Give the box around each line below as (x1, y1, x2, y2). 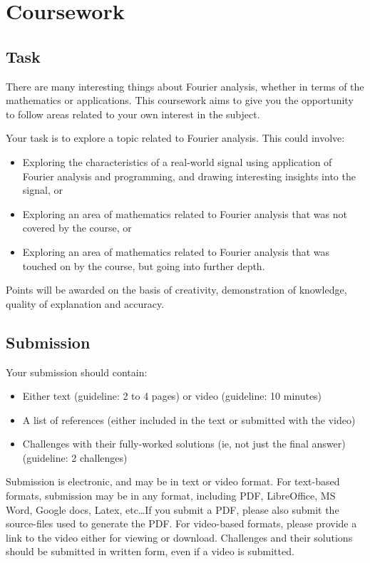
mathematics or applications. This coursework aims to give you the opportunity (6, 93, 354, 108)
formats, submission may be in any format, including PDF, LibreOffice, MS (6, 488, 336, 503)
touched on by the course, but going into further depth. (22, 258, 265, 273)
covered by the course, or (22, 220, 132, 235)
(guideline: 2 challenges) (22, 450, 128, 465)
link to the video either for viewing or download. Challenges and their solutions (6, 530, 353, 544)
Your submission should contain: (6, 364, 148, 379)
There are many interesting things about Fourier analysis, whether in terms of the (6, 78, 364, 93)
